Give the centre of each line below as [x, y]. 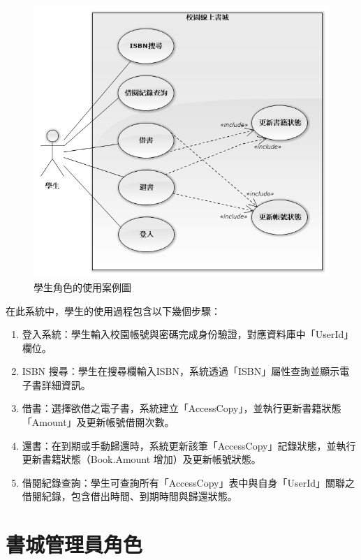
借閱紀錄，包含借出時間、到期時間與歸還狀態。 [130, 496]
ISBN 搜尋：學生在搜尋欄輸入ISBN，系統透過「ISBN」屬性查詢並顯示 [181, 371]
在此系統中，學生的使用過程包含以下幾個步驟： [113, 310]
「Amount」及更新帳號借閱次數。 [98, 422]
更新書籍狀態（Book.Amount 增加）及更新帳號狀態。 [141, 459]
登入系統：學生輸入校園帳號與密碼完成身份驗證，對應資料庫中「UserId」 [188, 334]
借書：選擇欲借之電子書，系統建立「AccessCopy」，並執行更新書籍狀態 [182, 408]
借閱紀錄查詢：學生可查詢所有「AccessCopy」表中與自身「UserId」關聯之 [189, 482]
